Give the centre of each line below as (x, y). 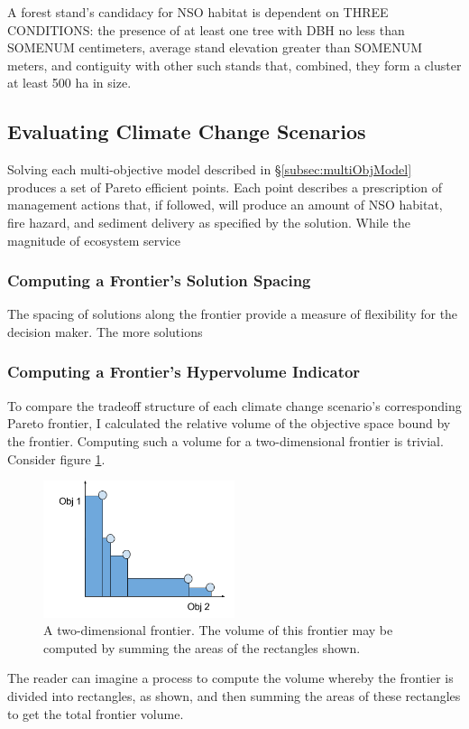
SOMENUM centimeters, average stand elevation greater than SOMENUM (215, 47)
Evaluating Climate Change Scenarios (187, 131)
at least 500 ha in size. (69, 83)
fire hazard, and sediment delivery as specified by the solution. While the (209, 222)
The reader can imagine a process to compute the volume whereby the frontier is (230, 678)
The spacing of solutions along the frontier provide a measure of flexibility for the (233, 314)
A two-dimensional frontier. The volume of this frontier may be (218, 630)
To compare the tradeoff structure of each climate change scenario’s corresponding (234, 405)
